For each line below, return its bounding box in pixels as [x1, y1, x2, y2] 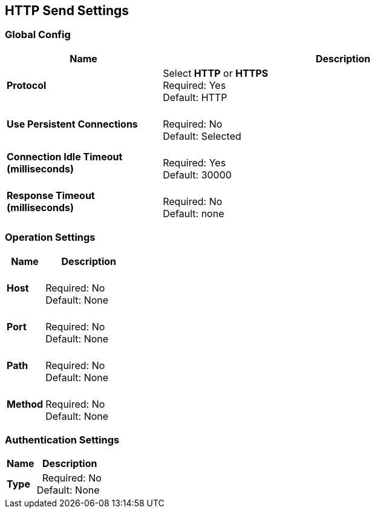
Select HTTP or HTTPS [163, 67, 269, 79]
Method [7, 397, 44, 410]
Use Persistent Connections [7, 117, 138, 130]
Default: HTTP [163, 91, 227, 103]
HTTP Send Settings [5, 3, 129, 18]
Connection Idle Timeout [7, 150, 123, 163]
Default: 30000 [163, 168, 232, 181]
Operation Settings [5, 231, 96, 244]
